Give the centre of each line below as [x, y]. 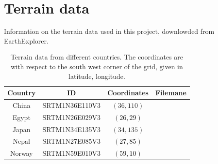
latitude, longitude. [97, 76]
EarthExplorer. [26, 40]
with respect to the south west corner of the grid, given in [97, 66]
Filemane [171, 93]
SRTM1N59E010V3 [71, 153]
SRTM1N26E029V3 [71, 117]
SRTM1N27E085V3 [71, 141]
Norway [21, 153]
